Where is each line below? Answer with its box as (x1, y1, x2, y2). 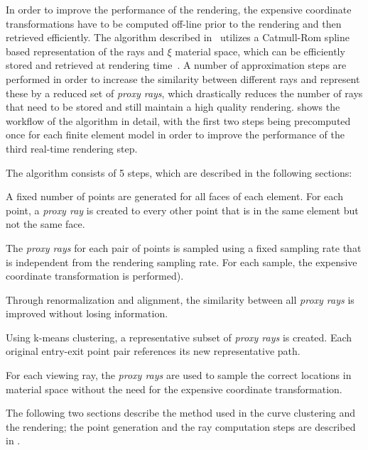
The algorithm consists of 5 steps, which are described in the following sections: (6, 165, 352, 180)
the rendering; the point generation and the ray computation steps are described (6, 419, 356, 434)
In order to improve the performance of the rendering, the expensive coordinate (6, 2, 352, 16)
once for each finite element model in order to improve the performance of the (6, 127, 345, 142)
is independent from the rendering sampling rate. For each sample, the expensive (6, 254, 357, 269)
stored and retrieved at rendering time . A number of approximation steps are (6, 57, 347, 72)
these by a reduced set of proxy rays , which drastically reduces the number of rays (6, 85, 363, 100)
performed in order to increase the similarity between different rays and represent (6, 71, 360, 86)
